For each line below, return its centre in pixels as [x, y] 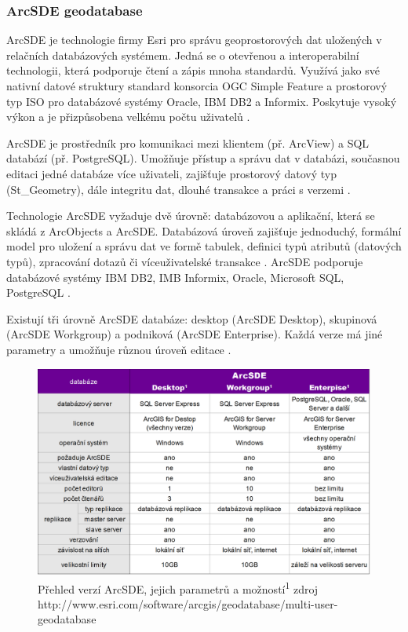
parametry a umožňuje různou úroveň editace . [119, 349]
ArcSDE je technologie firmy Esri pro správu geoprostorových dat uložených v [194, 40]
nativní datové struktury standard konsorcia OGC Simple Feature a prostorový [197, 86]
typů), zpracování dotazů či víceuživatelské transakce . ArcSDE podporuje [185, 261]
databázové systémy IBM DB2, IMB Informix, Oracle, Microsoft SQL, [175, 277]
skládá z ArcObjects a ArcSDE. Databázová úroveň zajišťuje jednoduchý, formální [204, 230]
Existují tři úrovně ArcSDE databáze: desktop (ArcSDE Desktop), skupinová [192, 318]
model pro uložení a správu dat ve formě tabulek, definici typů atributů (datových [204, 246]
